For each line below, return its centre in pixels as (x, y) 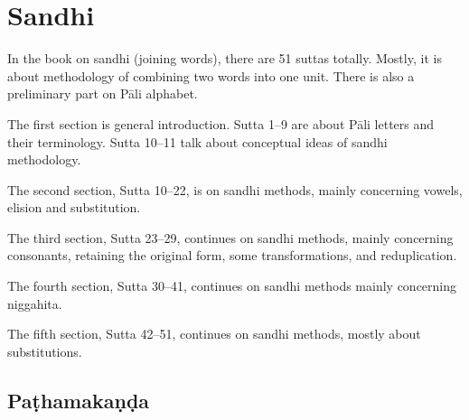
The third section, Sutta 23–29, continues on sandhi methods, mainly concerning (230, 237)
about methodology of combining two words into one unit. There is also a (211, 75)
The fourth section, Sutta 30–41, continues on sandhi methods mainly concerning (232, 286)
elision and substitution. (74, 207)
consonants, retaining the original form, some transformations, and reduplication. (232, 255)
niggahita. (35, 303)
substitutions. (45, 351)
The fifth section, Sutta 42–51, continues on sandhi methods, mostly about (214, 334)
